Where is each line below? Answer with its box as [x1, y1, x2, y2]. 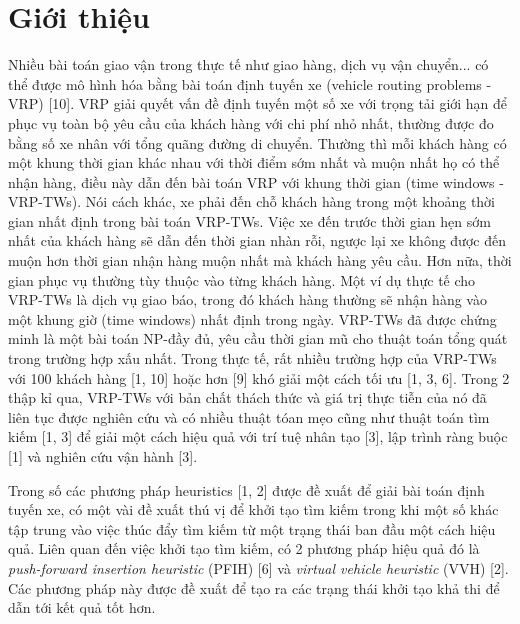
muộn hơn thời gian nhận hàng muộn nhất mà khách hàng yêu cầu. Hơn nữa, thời [8, 250, 512, 271]
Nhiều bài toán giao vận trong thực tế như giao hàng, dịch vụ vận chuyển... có [8, 54, 489, 75]
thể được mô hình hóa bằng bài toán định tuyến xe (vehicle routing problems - [8, 73, 492, 94]
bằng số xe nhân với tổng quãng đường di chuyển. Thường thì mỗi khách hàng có [8, 132, 507, 153]
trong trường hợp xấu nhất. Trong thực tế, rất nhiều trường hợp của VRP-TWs [8, 348, 497, 369]
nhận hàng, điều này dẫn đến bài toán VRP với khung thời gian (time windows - [8, 171, 504, 192]
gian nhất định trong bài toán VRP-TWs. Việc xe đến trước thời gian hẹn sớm [8, 210, 491, 231]
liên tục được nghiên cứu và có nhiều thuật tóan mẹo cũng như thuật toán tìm [8, 406, 490, 427]
